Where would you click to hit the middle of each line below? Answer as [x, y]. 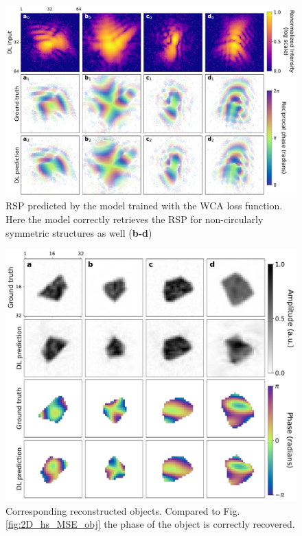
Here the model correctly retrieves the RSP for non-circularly [135, 219]
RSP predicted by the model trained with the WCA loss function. [144, 206]
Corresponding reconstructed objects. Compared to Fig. [123, 510]
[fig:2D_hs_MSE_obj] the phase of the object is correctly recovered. [150, 524]
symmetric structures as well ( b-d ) [79, 232]
